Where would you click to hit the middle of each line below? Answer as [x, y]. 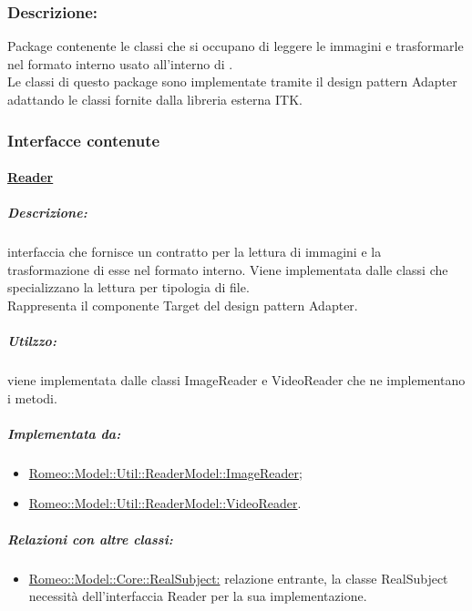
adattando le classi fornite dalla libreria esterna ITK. [155, 99]
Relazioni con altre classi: [90, 539]
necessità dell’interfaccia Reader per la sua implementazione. [198, 596]
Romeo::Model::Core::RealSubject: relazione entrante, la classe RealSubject [238, 578]
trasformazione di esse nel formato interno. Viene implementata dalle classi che [228, 269]
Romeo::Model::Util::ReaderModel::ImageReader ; [165, 472]
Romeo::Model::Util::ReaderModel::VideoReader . [165, 503]
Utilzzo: [32, 341]
